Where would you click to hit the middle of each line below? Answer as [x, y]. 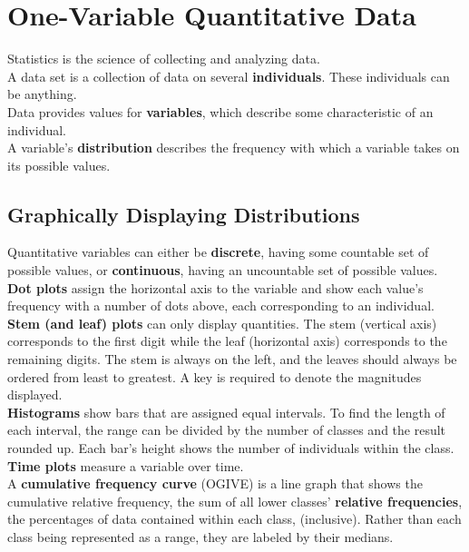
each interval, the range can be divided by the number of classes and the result [227, 430]
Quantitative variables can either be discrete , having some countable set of [218, 252]
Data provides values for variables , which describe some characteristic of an [220, 111]
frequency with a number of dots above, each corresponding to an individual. [221, 306]
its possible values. [59, 165]
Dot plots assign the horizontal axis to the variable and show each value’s [215, 287]
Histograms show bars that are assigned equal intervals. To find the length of [226, 412]
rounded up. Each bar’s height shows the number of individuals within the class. [231, 448]
